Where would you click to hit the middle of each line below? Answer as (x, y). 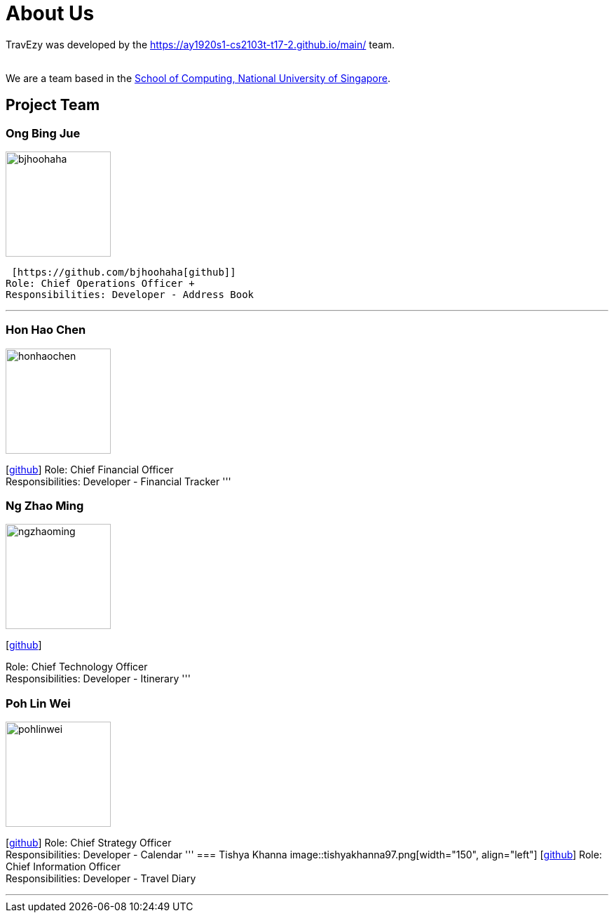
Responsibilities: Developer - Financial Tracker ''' (118, 481)
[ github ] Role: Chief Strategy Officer (89, 843)
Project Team (53, 105)
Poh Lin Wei (38, 703)
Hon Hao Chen (46, 330)
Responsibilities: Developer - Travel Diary (101, 879)
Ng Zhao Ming (45, 506)
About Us (50, 13)
